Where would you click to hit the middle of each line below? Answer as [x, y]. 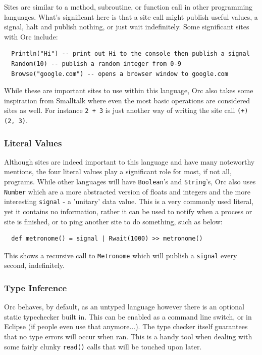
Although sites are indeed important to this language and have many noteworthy [129, 161]
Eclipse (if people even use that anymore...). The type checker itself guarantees [126, 326]
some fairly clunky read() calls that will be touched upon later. [103, 346]
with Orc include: [31, 36]
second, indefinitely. [34, 265]
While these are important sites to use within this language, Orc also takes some [129, 90]
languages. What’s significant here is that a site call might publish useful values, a [131, 16]
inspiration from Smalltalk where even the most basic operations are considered [127, 100]
